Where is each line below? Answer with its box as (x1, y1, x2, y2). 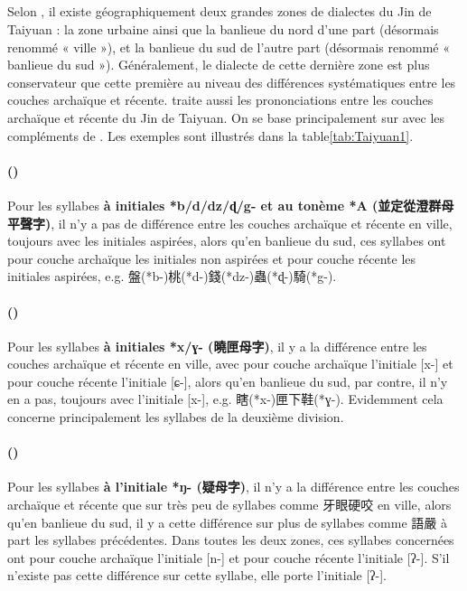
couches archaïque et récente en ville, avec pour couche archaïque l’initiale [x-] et (7, 354, 453, 373)
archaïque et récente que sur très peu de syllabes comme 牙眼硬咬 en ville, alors (7, 495, 452, 514)
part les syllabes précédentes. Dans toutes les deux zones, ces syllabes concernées (7, 530, 454, 549)
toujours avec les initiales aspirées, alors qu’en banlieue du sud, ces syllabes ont (7, 231, 446, 250)
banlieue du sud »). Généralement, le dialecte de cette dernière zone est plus (7, 55, 430, 74)
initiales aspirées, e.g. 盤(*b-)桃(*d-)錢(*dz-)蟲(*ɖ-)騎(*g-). (7, 267, 337, 286)
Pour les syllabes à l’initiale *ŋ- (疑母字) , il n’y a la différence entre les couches (7, 477, 460, 496)
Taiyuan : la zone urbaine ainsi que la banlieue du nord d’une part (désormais (7, 19, 439, 38)
